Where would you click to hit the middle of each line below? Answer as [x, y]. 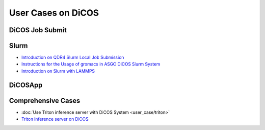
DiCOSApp [26, 85]
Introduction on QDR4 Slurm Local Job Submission [73, 57]
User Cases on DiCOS [54, 13]
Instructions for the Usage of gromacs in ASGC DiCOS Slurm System [91, 64]
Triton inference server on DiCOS [55, 119]
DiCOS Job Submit [38, 30]
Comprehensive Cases [45, 100]
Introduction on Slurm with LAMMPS [58, 71]
